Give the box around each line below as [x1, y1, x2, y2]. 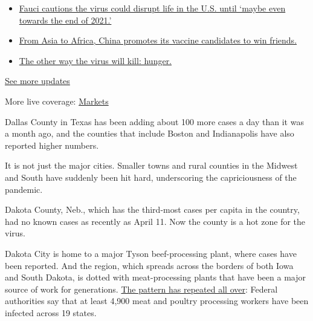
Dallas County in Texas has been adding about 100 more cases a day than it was [5, 115, 304, 128]
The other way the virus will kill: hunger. [19, 54, 172, 66]
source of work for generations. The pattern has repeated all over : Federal [5, 282, 278, 295]
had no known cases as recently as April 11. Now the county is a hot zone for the [5, 215, 306, 227]
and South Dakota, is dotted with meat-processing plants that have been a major [5, 271, 306, 284]
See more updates [5, 74, 70, 87]
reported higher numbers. [5, 138, 99, 151]
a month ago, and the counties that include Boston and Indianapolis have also [5, 127, 294, 140]
